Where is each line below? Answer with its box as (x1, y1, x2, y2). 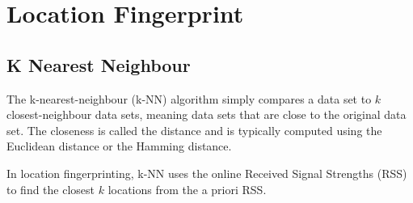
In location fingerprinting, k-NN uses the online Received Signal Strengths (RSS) (6, 164, 407, 181)
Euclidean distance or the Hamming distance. (6, 137, 232, 154)
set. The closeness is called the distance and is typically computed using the (6, 121, 382, 138)
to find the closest (6, 180, 95, 197)
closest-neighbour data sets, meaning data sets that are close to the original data (6, 106, 407, 123)
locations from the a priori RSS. (107, 180, 267, 197)
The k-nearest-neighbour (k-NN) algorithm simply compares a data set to (6, 90, 372, 107)
